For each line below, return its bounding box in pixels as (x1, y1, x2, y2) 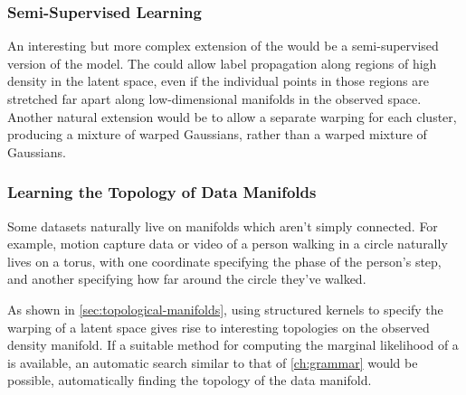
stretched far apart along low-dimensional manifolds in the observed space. (7, 89, 422, 108)
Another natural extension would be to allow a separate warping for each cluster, (7, 107, 457, 126)
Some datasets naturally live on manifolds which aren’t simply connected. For (7, 216, 438, 235)
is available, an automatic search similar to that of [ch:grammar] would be (7, 353, 418, 371)
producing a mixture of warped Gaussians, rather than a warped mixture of (7, 125, 427, 144)
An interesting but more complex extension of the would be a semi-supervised (7, 36, 439, 55)
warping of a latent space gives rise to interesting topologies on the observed (7, 317, 430, 336)
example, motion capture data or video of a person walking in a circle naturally (7, 234, 448, 253)
